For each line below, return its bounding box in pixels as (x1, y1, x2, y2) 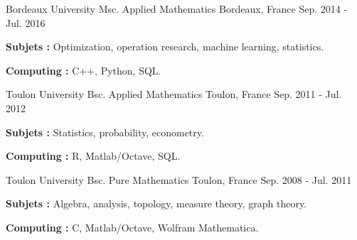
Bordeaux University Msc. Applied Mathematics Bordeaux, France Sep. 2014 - (6, 1, 348, 16)
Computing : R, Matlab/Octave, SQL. (6, 148, 181, 163)
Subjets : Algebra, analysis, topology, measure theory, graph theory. (6, 196, 307, 211)
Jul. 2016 (6, 15, 46, 30)
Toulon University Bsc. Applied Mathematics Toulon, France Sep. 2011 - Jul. (6, 87, 342, 102)
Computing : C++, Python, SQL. (6, 62, 161, 77)
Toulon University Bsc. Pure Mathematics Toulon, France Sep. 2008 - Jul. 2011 (6, 172, 352, 187)
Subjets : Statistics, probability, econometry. (6, 124, 204, 139)
